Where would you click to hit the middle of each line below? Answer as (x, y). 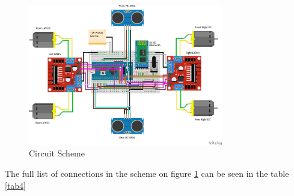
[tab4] (16, 185)
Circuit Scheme (57, 153)
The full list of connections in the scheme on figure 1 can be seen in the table (147, 173)
